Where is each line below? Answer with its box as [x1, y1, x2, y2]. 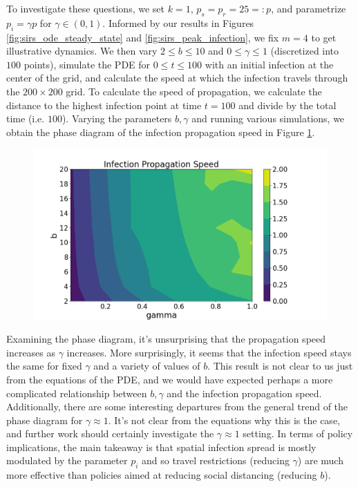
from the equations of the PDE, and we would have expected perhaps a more [6, 372, 333, 386]
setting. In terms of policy [243, 426, 353, 441]
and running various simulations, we [191, 111, 345, 126]
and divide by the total [238, 97, 337, 112]
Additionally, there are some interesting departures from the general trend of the [6, 399, 348, 414]
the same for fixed [6, 359, 82, 373]
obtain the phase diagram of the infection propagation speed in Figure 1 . [6, 124, 315, 139]
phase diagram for [6, 412, 83, 427]
